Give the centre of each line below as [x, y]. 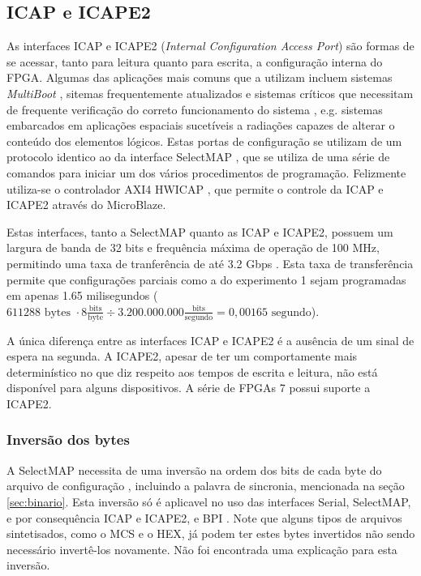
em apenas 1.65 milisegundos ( [82, 295]
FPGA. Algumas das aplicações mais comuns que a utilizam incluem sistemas [200, 77]
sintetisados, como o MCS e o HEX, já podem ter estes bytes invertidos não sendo [211, 533]
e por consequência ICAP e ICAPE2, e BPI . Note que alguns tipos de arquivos [204, 517]
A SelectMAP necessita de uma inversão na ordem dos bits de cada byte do [194, 469]
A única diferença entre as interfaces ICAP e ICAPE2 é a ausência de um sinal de [210, 340]
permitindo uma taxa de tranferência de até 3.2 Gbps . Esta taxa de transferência [210, 263]
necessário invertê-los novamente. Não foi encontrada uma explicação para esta [202, 549]
